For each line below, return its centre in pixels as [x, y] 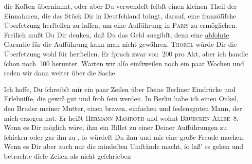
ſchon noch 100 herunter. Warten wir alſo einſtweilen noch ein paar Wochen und [124, 63]
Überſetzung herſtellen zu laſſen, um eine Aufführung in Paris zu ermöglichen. [121, 25]
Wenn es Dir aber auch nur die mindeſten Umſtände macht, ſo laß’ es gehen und [124, 146]
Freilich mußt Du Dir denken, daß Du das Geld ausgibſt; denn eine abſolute [117, 34]
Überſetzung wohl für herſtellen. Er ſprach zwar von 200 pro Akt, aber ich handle [126, 53]
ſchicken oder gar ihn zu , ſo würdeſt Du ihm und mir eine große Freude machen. [125, 137]
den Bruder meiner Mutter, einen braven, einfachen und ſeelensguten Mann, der [123, 108]
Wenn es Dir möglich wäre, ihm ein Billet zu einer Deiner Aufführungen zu [116, 127]
